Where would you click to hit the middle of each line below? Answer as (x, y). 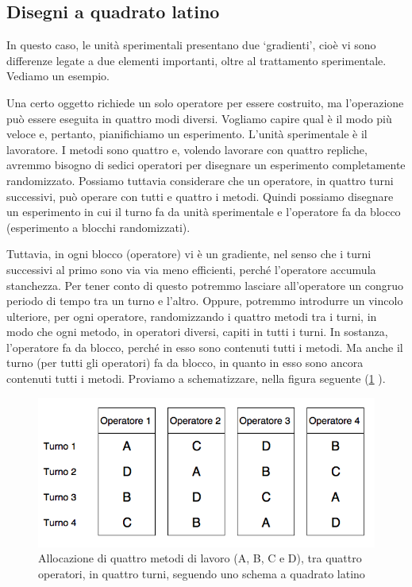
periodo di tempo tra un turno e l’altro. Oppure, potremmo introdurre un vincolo (205, 301)
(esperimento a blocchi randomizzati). (98, 227)
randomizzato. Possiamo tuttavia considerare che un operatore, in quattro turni (200, 180)
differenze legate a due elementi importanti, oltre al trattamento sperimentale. (196, 60)
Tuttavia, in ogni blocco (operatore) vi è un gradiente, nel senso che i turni (189, 254)
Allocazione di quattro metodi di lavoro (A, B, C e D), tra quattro (200, 558)
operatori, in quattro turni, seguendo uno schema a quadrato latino (202, 573)
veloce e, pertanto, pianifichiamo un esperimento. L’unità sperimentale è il (187, 134)
